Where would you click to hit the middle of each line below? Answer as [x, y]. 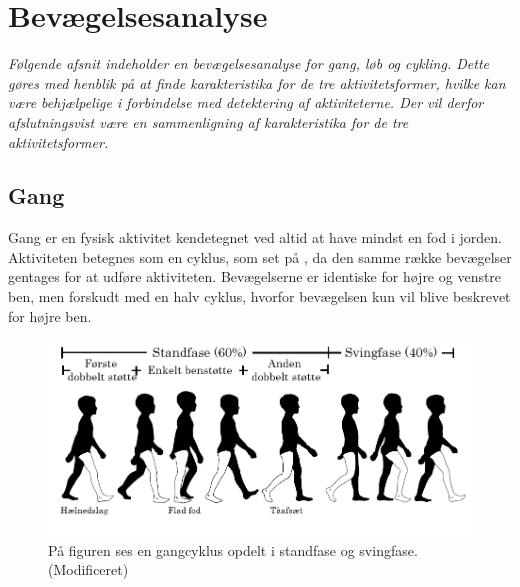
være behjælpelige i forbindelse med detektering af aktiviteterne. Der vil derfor [246, 102]
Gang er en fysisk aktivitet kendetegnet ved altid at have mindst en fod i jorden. [255, 237]
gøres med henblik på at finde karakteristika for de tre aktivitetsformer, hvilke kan [257, 82]
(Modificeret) [88, 569]
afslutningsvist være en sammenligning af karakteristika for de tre [208, 121]
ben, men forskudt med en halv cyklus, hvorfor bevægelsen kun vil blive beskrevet [259, 296]
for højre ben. [50, 315]
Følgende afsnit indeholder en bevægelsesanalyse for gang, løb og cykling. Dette [248, 63]
